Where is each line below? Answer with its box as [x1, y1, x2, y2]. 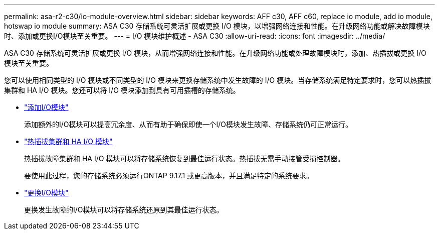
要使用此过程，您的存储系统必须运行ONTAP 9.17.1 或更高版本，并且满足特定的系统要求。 [24, 171, 314, 180]
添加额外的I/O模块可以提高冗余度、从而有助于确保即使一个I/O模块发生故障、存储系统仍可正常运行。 [24, 120, 353, 129]
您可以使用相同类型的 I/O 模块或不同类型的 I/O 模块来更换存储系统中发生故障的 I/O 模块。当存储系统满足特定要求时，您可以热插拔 [4, 76, 431, 84]
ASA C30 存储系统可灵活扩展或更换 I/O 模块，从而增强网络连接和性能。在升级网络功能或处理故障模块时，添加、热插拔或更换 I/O [4, 49, 426, 57]
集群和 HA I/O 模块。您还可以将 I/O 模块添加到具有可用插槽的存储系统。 [4, 86, 240, 94]
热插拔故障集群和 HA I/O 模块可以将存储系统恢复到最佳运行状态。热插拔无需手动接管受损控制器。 [24, 154, 345, 163]
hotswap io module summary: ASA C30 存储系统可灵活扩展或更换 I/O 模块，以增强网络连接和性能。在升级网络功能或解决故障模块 [4, 22, 430, 30]
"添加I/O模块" [24, 103, 69, 111]
